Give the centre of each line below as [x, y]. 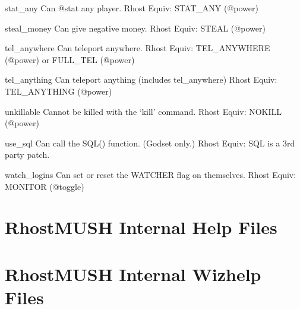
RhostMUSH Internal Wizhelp [133, 274]
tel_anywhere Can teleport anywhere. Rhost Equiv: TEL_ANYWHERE [138, 48]
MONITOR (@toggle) [45, 186]
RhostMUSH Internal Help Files [141, 227]
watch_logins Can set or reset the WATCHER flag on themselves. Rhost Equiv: [151, 174]
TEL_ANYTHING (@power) [59, 91]
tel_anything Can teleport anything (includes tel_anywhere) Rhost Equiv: [141, 79]
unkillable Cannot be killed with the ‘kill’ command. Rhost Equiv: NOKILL [143, 111]
